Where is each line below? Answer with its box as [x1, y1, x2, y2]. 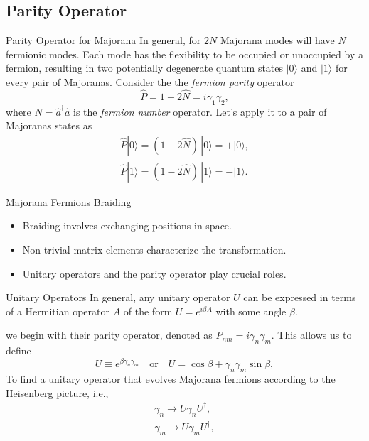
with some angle [215, 303, 287, 318]
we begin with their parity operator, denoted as [6, 327, 213, 342]
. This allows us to [271, 327, 352, 342]
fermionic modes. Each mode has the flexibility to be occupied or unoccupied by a [6, 46, 363, 61]
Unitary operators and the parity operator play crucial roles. [22, 266, 287, 281]
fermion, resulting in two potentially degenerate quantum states [6, 60, 284, 75]
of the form [123, 303, 173, 318]
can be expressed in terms [243, 290, 356, 305]
